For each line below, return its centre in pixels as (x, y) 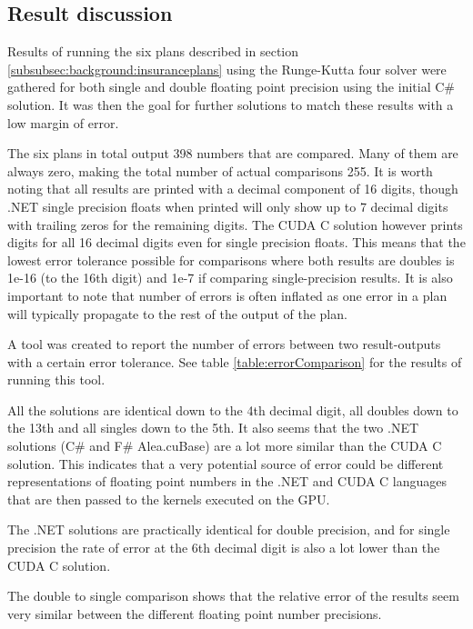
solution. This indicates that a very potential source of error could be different (226, 463)
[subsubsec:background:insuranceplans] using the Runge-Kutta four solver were (227, 69)
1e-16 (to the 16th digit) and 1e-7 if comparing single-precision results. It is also (230, 278)
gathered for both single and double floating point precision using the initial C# (231, 87)
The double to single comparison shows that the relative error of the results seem (233, 596)
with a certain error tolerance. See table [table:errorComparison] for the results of (235, 361)
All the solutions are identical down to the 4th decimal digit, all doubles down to (233, 409)
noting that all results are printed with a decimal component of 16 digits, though (233, 189)
